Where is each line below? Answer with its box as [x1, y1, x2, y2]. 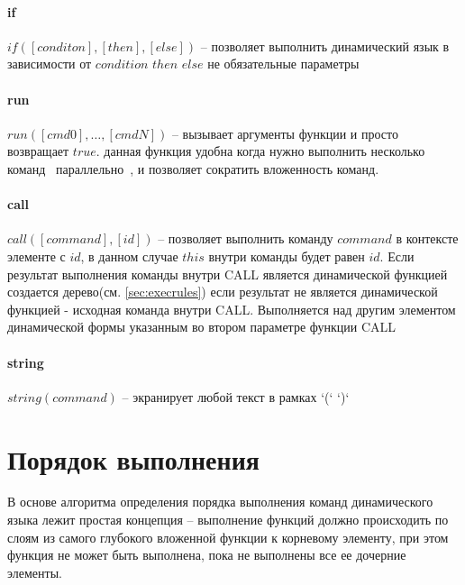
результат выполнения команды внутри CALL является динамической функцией [7, 264, 448, 283]
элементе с [7, 246, 66, 265]
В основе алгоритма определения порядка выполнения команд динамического [7, 492, 433, 511]
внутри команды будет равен [208, 246, 365, 265]
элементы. [7, 562, 62, 581]
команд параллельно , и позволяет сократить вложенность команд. [7, 159, 379, 178]
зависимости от [7, 54, 92, 73]
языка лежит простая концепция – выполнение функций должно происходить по [7, 510, 449, 529]
